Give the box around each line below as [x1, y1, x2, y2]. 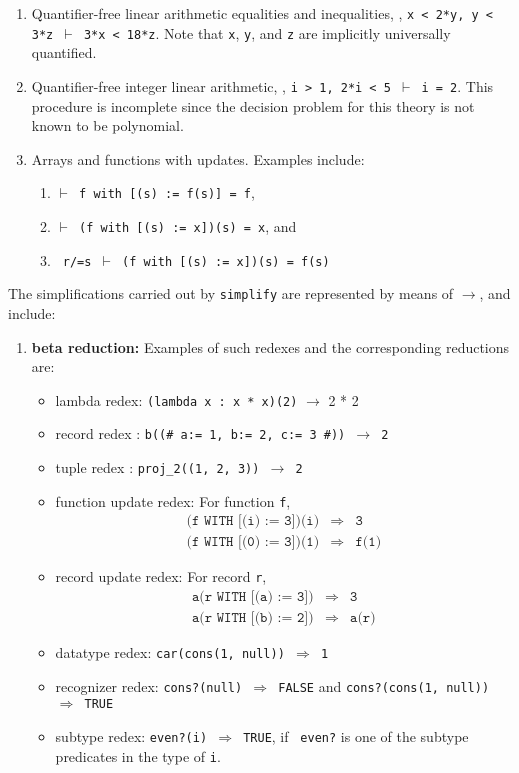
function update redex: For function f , [55, 490, 291, 511]
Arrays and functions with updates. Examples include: [31, 148, 365, 169]
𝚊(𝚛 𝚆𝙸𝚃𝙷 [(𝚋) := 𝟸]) [191, 611, 314, 626]
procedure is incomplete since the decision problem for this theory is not [31, 95, 475, 116]
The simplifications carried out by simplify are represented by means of [8, 283, 454, 304]
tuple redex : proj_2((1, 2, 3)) [55, 457, 260, 478]
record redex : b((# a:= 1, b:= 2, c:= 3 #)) [55, 423, 346, 444]
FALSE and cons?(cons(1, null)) [278, 675, 490, 696]
